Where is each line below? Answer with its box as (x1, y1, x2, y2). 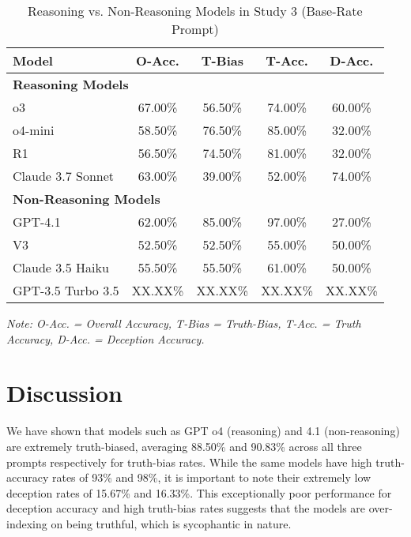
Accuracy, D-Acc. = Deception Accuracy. (6, 330, 205, 347)
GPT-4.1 (13, 212, 61, 231)
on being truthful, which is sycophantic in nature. (51, 515, 292, 531)
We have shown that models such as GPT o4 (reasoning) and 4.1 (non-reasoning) (6, 422, 400, 439)
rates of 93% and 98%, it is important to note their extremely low (51, 469, 371, 486)
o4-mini (13, 121, 55, 139)
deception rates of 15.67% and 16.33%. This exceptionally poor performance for (6, 484, 392, 501)
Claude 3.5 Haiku (13, 258, 109, 276)
